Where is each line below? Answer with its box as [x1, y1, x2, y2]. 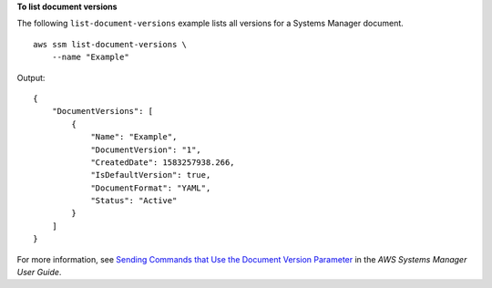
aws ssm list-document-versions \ [33, 39, 187, 49]
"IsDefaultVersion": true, [90, 170, 211, 180]
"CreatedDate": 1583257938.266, [90, 157, 236, 168]
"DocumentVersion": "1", [90, 144, 202, 155]
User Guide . [16, 267, 62, 278]
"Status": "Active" [90, 196, 178, 206]
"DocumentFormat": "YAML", [90, 182, 211, 193]
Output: [16, 72, 46, 83]
